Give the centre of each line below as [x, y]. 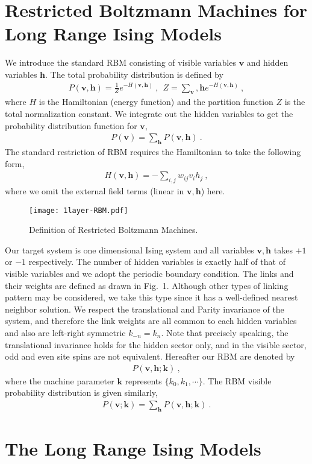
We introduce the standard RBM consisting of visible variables [120, 62]
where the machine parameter [60, 380]
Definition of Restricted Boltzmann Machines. [114, 230]
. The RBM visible [237, 380]
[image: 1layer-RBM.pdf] [79, 210]
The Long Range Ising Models [133, 448]
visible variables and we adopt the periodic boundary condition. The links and [149, 273]
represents [143, 380]
